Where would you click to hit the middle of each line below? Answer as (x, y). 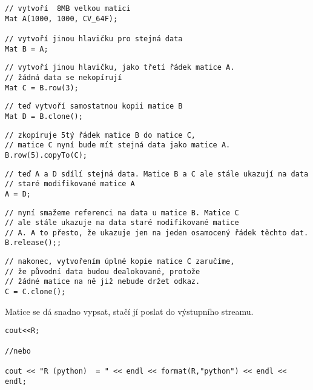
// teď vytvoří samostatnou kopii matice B (94, 106)
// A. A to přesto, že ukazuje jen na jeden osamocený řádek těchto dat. (157, 233)
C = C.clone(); (35, 292)
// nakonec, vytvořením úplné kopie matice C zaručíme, (120, 262)
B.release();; (33, 243)
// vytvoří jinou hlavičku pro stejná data (94, 39)
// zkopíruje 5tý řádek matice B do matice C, (100, 135)
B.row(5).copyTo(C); (46, 155)
